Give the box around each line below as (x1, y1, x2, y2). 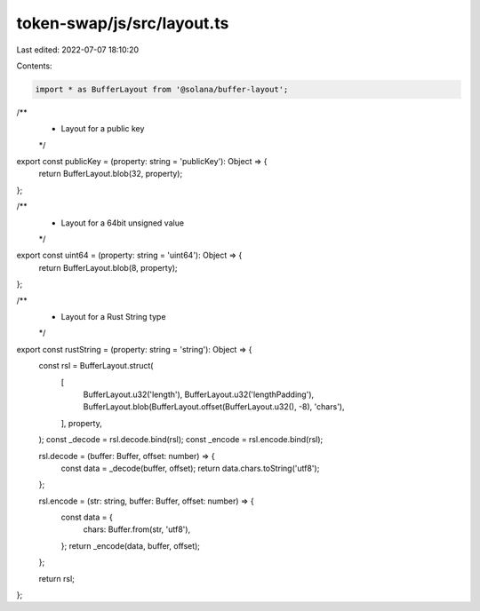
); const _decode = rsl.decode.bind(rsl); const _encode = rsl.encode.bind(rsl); (38, 434, 324, 445)
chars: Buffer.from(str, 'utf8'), (83, 524, 191, 535)
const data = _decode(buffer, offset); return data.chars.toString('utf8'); (60, 463, 320, 473)
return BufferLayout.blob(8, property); (38, 262, 178, 273)
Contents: (16, 60, 52, 71)
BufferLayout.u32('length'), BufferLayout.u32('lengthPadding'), (83, 389, 315, 400)
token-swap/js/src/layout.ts (16, 13, 229, 33)
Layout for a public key (60, 123, 145, 134)
